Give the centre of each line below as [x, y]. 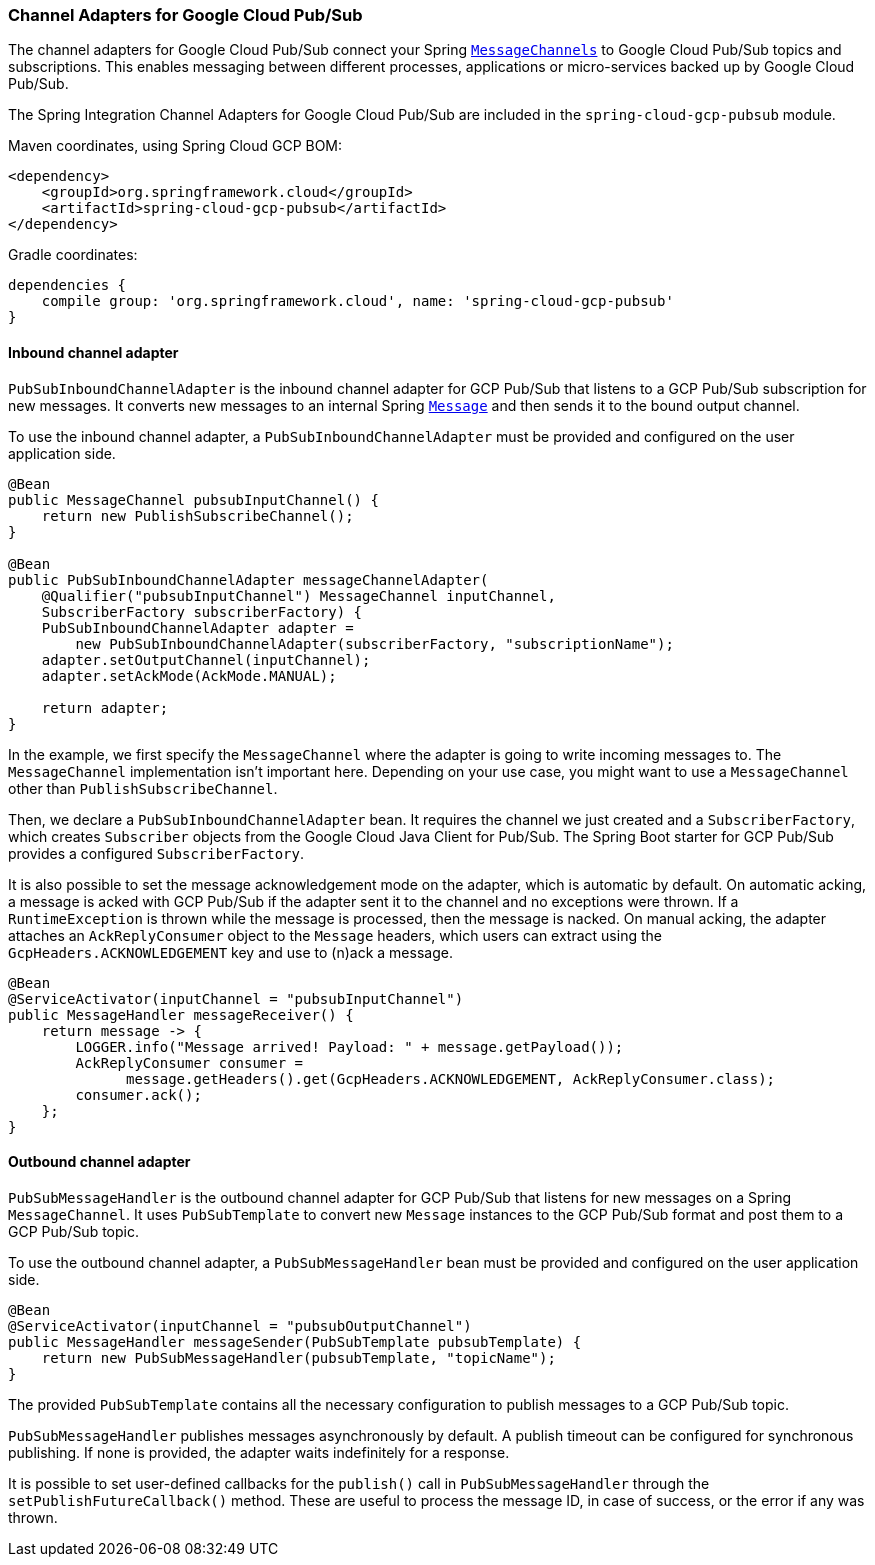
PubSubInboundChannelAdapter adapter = [197, 627]
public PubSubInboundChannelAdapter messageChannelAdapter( [248, 579]
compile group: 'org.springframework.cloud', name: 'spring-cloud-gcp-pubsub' [357, 301]
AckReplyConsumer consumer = [189, 1062]
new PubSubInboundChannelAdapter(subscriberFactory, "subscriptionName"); [374, 643]
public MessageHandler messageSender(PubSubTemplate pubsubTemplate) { [295, 1341]
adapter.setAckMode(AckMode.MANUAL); [189, 675]
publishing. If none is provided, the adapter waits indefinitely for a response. [259, 1452]
